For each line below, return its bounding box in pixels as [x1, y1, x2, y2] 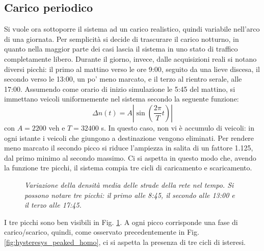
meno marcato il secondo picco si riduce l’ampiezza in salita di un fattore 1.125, [4, 142, 253, 153]
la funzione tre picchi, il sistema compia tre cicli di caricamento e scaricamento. [4, 162, 252, 173]
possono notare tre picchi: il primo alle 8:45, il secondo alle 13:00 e [24, 189, 235, 200]
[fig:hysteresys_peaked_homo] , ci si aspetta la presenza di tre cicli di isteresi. [4, 236, 246, 247]
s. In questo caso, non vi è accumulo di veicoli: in [101, 122, 254, 133]
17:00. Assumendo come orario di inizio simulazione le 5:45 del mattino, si [4, 83, 235, 94]
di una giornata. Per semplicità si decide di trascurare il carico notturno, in [4, 33, 239, 44]
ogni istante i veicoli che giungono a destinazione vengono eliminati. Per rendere [4, 132, 254, 143]
